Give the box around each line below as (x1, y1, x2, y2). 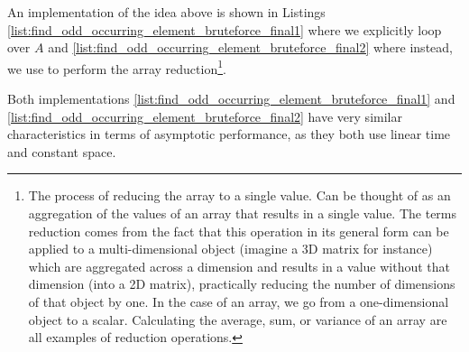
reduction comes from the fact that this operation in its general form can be (28, 221, 449, 240)
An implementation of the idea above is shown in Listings (7, 3, 326, 21)
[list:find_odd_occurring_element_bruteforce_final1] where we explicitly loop (7, 20, 442, 39)
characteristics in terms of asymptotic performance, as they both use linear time (7, 125, 451, 144)
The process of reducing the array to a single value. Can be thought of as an (28, 186, 451, 205)
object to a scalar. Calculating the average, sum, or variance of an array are (28, 310, 447, 329)
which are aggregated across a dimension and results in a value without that (28, 256, 450, 275)
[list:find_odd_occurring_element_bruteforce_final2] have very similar (7, 107, 402, 125)
